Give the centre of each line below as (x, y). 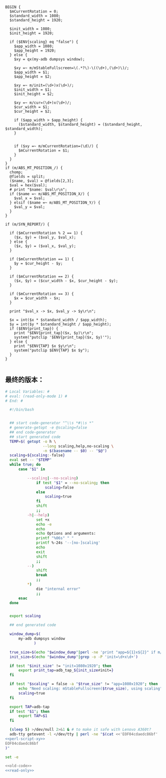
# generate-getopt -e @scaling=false (48, 428)
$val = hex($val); (29, 185)
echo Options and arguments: (66, 534)
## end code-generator (33, 432)
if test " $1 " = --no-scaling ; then (73, 483)
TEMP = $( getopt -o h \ (33, 441)
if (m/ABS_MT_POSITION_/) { (34, 168)
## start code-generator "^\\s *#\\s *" (52, 423)
